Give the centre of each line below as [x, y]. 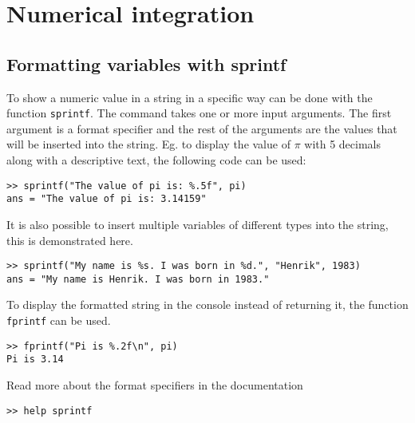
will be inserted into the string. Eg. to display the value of [148, 144]
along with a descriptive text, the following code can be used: [156, 160]
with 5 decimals [343, 144]
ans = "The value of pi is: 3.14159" [107, 199]
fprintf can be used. [59, 320]
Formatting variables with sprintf [146, 63]
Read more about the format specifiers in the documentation [155, 384]
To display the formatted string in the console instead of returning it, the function [207, 304]
